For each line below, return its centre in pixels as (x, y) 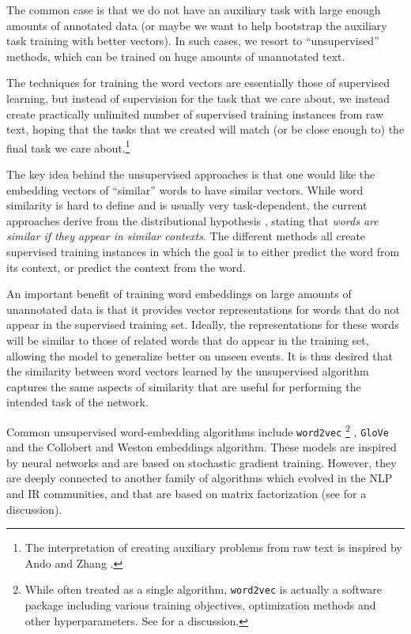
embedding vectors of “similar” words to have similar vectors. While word (185, 189)
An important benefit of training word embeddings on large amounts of (179, 294)
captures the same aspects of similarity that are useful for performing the (184, 386)
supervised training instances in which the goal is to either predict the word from (203, 251)
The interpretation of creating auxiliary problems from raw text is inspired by (213, 547)
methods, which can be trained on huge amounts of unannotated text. (176, 56)
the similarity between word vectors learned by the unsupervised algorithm (188, 371)
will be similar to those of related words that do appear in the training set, (188, 340)
